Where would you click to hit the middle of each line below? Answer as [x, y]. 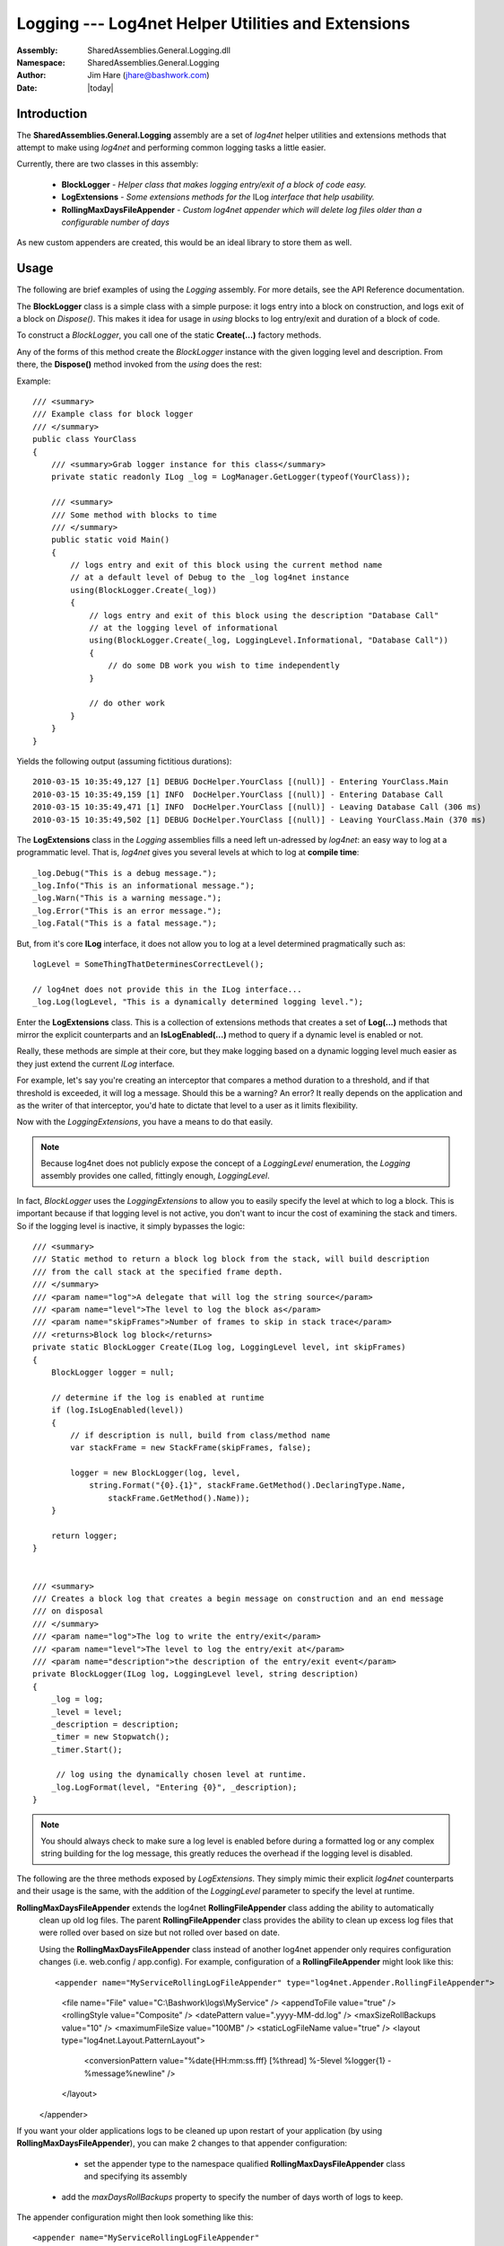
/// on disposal [68, 1611]
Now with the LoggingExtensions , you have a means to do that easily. [145, 1122]
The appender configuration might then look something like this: [135, 2217]
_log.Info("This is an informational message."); [144, 886]
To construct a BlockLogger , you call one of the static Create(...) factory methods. [169, 335]
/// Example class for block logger [113, 414]
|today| [100, 88]
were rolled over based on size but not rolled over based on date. [159, 1932]
